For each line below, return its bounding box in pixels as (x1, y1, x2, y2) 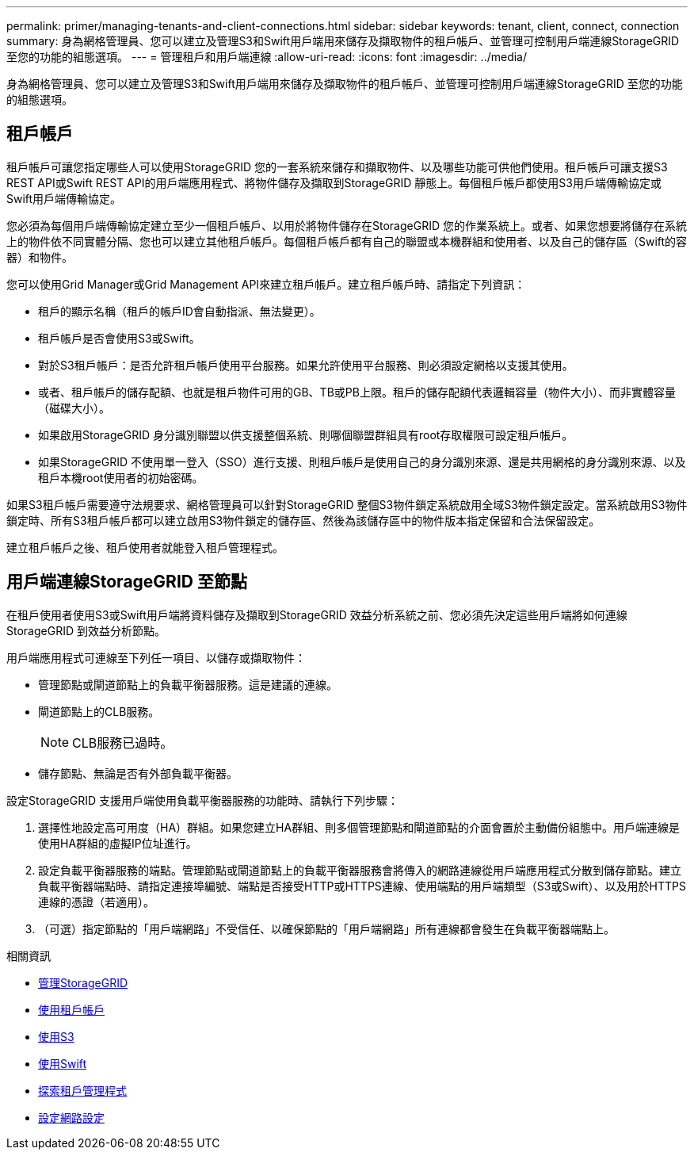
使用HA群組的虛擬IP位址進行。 (38, 836, 197, 850)
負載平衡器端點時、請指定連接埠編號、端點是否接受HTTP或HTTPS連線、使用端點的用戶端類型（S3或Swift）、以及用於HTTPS (38, 878, 686, 893)
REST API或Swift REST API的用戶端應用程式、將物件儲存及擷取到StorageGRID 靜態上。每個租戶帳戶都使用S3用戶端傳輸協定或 (6, 175, 662, 189)
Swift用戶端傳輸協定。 (6, 191, 122, 205)
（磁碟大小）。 (38, 400, 110, 415)
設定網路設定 (38, 1110, 105, 1124)
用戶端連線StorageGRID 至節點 (6, 572, 247, 592)
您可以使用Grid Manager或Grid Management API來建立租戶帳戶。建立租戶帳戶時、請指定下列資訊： (6, 277, 526, 291)
